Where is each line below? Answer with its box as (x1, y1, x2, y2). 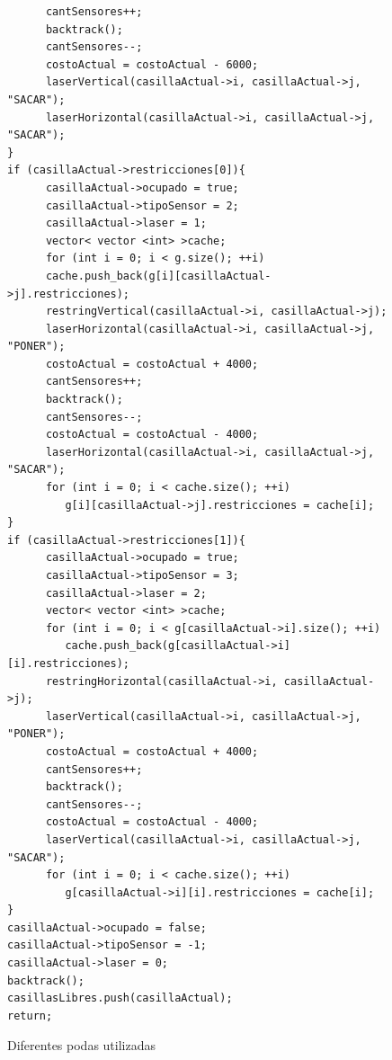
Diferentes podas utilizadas (7, 1036, 156, 1055)
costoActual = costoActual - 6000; (45, 58, 259, 71)
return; (7, 1009, 53, 1022)
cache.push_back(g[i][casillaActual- (45, 269, 272, 282)
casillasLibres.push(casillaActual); (7, 992, 233, 1005)
